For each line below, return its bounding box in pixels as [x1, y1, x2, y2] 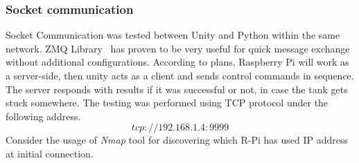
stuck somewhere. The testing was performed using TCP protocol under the [6, 95, 329, 110]
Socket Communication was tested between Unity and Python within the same [6, 28, 340, 42]
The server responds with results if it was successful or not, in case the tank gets [6, 81, 348, 96]
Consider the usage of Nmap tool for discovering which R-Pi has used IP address [6, 133, 348, 147]
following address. [6, 108, 81, 123]
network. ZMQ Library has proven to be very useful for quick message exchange [6, 41, 350, 55]
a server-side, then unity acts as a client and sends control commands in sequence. [6, 68, 354, 82]
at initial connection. [6, 146, 94, 160]
